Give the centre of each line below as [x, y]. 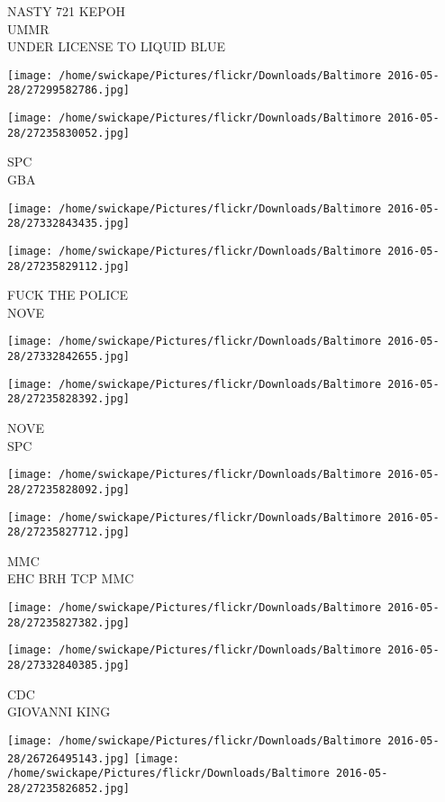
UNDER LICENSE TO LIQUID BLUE [117, 46]
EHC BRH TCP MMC [71, 578]
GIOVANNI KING [59, 712]
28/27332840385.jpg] [69, 665]
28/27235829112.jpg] [69, 266]
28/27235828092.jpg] [69, 489]
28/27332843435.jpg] [69, 224]
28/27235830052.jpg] [69, 133]
